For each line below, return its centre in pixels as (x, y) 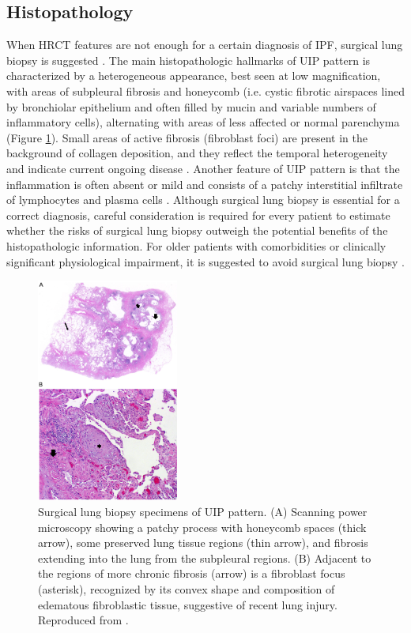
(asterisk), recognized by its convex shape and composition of (187, 589)
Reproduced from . (83, 620)
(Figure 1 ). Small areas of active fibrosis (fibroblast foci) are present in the (187, 137)
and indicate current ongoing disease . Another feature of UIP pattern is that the (203, 168)
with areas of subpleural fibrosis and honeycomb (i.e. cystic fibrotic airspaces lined (205, 90)
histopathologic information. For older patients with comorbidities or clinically (196, 245)
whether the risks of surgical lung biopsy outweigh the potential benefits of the (197, 230)
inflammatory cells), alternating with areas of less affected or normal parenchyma (203, 122)
